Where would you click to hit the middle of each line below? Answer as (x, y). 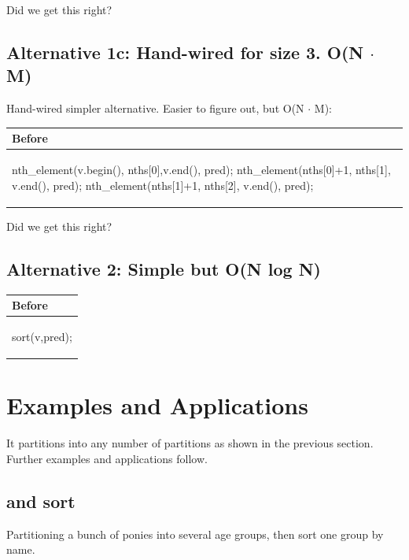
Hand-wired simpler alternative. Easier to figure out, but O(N (155, 108)
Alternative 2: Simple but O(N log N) (164, 268)
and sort (41, 501)
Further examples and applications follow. (107, 458)
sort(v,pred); (42, 336)
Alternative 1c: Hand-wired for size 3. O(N (185, 52)
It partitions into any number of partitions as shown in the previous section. (190, 443)
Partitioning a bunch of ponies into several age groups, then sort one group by (195, 534)
